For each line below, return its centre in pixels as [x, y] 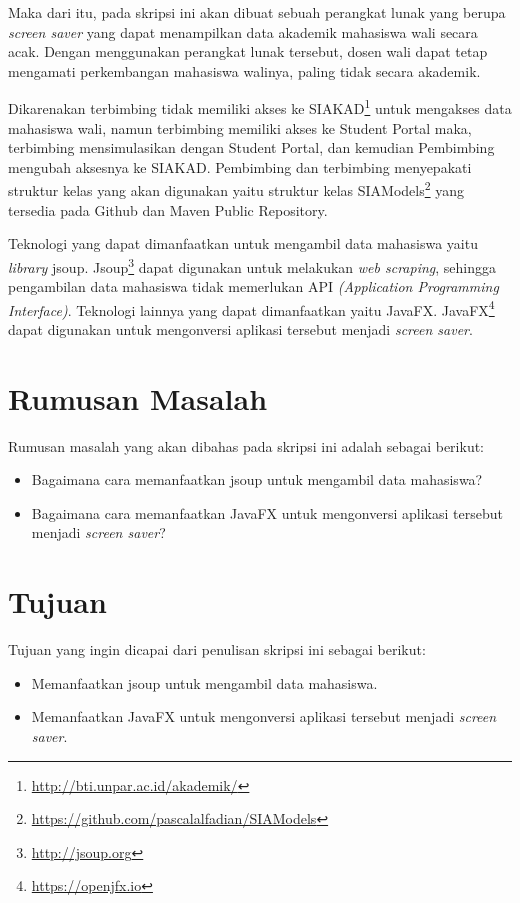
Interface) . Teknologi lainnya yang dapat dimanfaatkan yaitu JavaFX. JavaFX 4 [251, 308]
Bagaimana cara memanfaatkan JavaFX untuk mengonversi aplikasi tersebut [267, 512]
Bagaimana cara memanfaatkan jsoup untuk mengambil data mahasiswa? [257, 479]
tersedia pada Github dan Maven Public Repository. [168, 209]
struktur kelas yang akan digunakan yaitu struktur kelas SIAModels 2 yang [236, 189]
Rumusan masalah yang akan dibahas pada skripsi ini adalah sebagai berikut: [246, 445]
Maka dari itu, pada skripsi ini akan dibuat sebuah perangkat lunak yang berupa [257, 12]
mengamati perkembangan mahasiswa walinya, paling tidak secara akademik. [244, 70]
